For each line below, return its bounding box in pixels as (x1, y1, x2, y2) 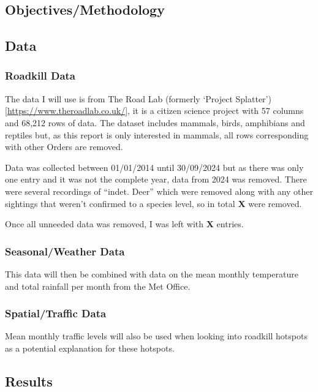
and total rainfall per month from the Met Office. (5, 279, 191, 292)
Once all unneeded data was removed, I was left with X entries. (5, 217, 244, 230)
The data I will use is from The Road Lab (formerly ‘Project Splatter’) (5, 92, 271, 105)
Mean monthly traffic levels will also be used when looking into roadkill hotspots (5, 330, 308, 342)
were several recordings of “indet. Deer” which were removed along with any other (5, 184, 314, 197)
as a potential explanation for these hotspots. (5, 341, 175, 354)
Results (5, 371, 53, 390)
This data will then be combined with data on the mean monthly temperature (5, 267, 298, 280)
